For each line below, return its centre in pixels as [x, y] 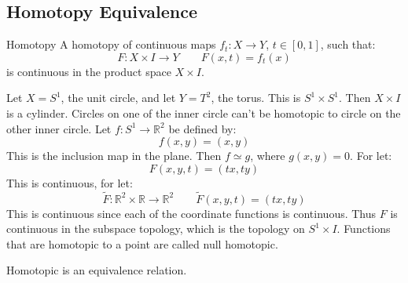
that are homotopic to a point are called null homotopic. [142, 243]
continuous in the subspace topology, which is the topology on [156, 229]
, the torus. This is [256, 98]
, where [268, 156]
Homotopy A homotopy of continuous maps [111, 44]
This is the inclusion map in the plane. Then [114, 156]
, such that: [348, 44]
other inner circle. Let [59, 128]
